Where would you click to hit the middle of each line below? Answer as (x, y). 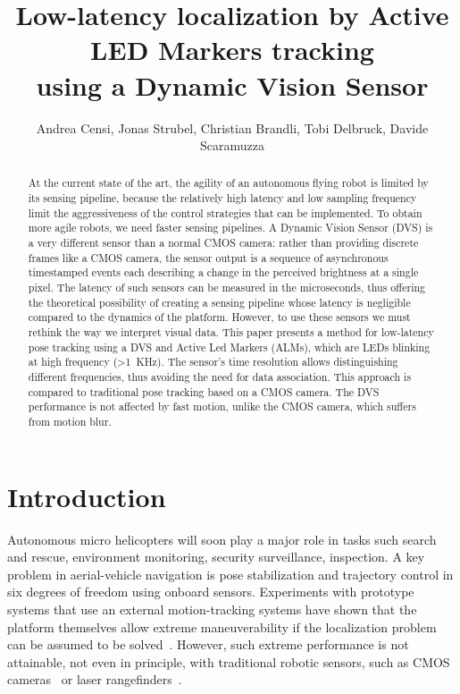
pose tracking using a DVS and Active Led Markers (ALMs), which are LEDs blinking (229, 347)
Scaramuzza (232, 145)
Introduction (87, 496)
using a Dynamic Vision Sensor (232, 85)
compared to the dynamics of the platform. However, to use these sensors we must (219, 317)
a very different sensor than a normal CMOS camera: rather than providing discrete (223, 243)
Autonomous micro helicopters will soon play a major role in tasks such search (222, 539)
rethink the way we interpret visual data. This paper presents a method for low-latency (231, 332)
